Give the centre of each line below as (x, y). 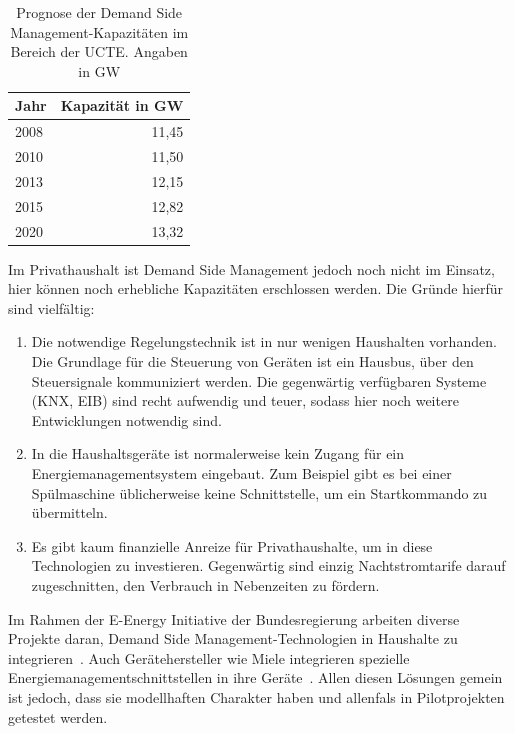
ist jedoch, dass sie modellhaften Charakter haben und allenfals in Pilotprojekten (256, 696)
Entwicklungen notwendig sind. (126, 419)
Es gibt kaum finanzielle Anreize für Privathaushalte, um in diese (232, 545)
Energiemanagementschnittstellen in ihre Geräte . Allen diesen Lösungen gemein (255, 677)
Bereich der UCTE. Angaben (99, 51)
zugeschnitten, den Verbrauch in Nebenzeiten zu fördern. (205, 585)
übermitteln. (69, 512)
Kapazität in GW (122, 105)
